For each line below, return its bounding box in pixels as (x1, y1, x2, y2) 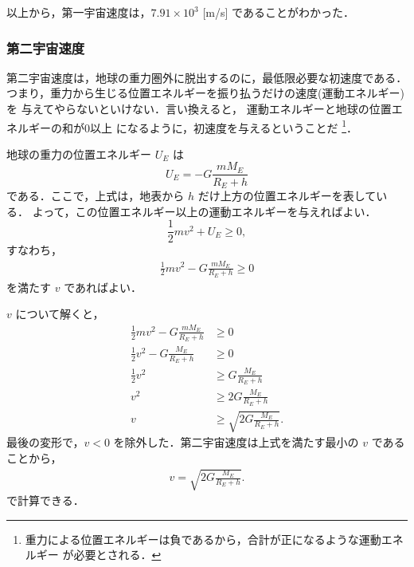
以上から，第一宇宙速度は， (6, 4, 151, 20)
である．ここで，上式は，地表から (6, 187, 185, 203)
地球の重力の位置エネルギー (6, 145, 151, 162)
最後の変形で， (6, 434, 84, 451)
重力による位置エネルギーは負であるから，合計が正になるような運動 (25, 530, 381, 547)
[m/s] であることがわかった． (202, 4, 354, 20)
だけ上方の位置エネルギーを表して (197, 187, 377, 203)
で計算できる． (6, 492, 84, 509)
